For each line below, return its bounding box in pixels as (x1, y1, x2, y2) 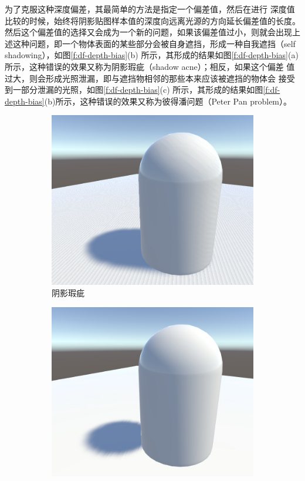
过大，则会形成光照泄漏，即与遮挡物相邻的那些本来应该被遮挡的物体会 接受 (5, 72, 295, 84)
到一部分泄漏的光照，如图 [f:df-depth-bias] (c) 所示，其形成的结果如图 (5, 83, 263, 96)
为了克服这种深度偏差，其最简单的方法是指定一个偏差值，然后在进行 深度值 (5, 3, 295, 15)
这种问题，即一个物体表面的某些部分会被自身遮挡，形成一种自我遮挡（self (12, 37, 296, 49)
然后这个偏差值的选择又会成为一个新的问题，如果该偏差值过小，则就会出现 (5, 26, 292, 38)
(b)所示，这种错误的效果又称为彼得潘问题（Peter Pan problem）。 (44, 95, 292, 107)
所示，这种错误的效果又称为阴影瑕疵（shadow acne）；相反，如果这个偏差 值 (5, 60, 295, 72)
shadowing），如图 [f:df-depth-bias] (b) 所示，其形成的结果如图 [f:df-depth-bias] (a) (5, 49, 299, 61)
